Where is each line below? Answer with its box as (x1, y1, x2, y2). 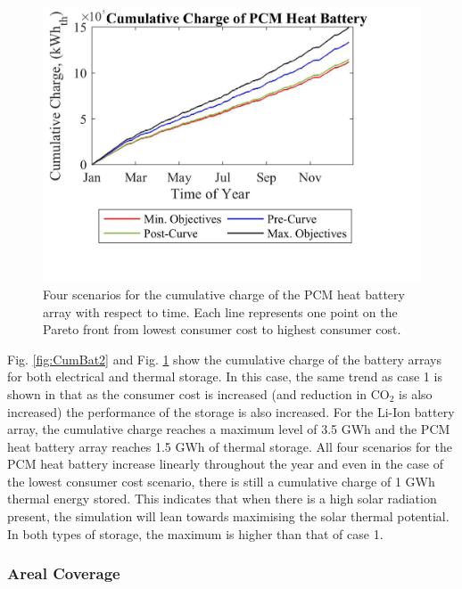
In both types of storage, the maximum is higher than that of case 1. (7, 524, 384, 543)
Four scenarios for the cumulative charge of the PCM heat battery (43, 284, 405, 303)
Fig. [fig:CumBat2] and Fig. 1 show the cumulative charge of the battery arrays (7, 349, 442, 368)
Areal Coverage (7, 562, 120, 585)
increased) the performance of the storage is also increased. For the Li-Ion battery (7, 402, 455, 421)
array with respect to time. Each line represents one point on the (43, 302, 398, 321)
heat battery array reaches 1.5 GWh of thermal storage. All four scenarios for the (7, 437, 452, 455)
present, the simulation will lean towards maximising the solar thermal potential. (7, 507, 450, 526)
